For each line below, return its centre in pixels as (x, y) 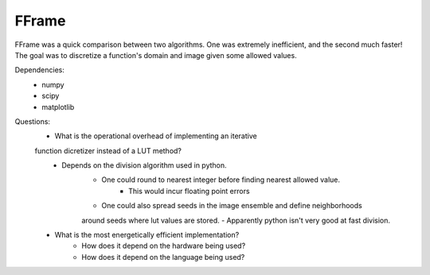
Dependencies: (40, 70)
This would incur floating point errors (189, 191)
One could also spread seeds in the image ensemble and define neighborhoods (232, 206)
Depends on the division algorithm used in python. (144, 165)
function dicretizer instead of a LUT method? (108, 150)
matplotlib (58, 107)
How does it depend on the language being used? (163, 257)
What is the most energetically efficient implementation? (147, 235)
